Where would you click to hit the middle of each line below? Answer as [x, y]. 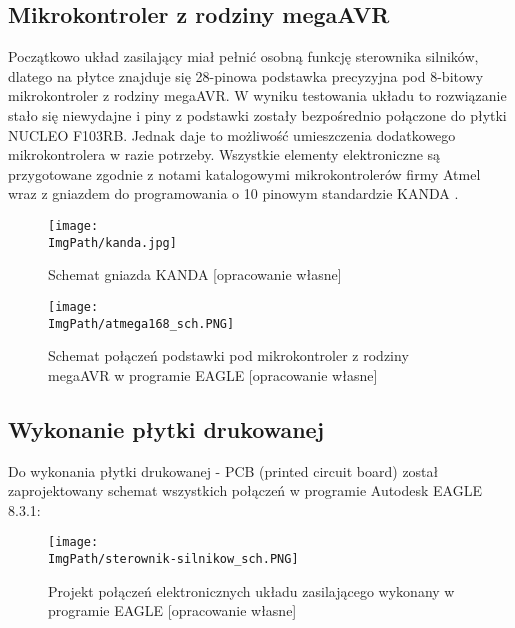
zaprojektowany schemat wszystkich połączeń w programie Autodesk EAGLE [245, 490]
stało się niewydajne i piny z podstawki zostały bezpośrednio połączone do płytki [257, 114]
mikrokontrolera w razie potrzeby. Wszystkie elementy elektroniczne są [224, 154]
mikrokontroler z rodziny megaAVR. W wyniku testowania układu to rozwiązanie [257, 95]
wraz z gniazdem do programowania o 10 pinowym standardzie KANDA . [233, 193]
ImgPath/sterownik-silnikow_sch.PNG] [173, 559]
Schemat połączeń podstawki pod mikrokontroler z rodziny [228, 355]
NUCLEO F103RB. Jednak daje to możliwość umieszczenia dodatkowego [232, 134]
